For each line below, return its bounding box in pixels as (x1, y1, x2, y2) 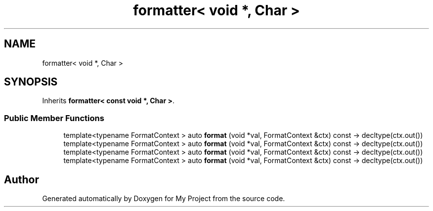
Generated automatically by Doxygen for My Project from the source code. (42, 194, 285, 203)
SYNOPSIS (4, 76, 58, 88)
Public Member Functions (4, 113, 104, 123)
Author (4, 173, 39, 186)
